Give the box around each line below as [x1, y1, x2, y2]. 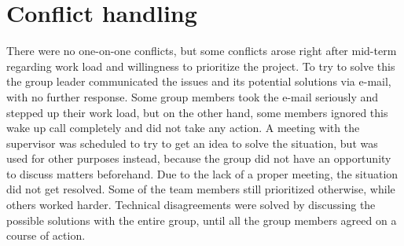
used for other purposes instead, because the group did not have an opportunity [6, 150, 391, 167]
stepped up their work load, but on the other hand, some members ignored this [6, 104, 388, 120]
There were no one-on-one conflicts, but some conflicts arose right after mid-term [6, 42, 397, 59]
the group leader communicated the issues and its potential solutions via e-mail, [6, 73, 391, 90]
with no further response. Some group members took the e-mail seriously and [6, 88, 379, 105]
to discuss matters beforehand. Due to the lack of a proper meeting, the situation [6, 165, 398, 182]
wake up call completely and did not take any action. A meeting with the [6, 119, 360, 136]
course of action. [6, 227, 86, 244]
